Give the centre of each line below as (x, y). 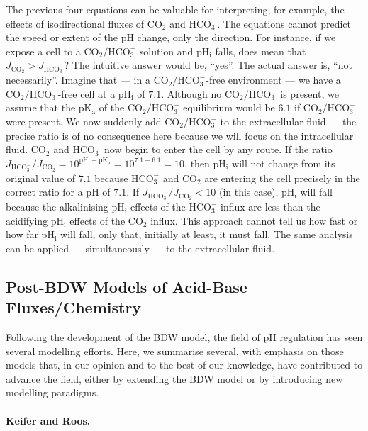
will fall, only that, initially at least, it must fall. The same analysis (207, 234)
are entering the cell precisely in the (282, 178)
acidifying (27, 220)
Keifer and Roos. (48, 420)
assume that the (41, 107)
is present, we (310, 93)
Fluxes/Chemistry (74, 307)
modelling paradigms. (52, 392)
